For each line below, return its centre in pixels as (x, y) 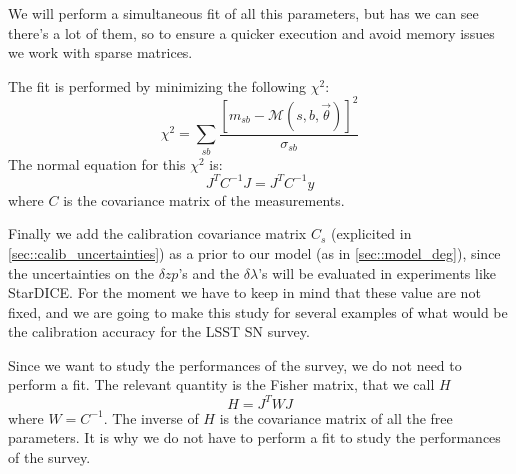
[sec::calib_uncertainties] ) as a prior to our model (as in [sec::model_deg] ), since (254, 252)
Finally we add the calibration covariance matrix (157, 233)
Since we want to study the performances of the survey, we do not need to (235, 364)
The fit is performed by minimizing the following (157, 85)
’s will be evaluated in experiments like (377, 272)
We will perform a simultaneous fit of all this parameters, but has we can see (243, 13)
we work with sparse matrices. (100, 52)
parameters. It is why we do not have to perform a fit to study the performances (254, 437)
